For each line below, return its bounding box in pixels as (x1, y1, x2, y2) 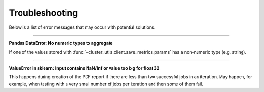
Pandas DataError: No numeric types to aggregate (9, 40, 113, 46)
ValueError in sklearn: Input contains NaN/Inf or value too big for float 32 (9, 65, 160, 71)
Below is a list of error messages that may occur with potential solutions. (9, 24, 155, 30)
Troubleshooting (9, 7, 78, 18)
